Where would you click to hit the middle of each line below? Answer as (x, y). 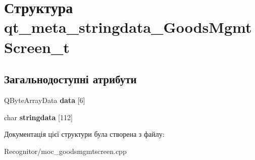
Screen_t (37, 47)
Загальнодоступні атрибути (70, 79)
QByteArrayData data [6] (45, 100)
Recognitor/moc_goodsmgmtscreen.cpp (65, 151)
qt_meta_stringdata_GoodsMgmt (128, 27)
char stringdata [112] (38, 117)
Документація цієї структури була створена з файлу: (84, 134)
